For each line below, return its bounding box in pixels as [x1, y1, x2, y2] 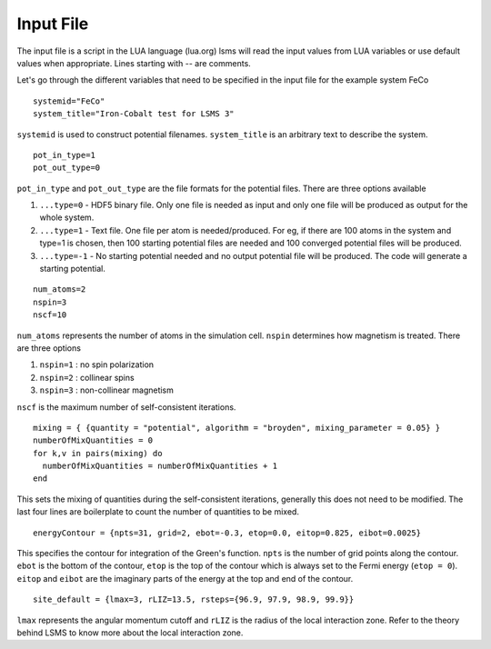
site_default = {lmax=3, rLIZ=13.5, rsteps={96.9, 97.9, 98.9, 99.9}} [33, 594, 355, 604]
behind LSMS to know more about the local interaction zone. [16, 627, 244, 638]
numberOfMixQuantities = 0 [33, 435, 154, 445]
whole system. [39, 212, 95, 223]
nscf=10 [33, 310, 67, 320]
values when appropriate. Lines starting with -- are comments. [16, 57, 252, 68]
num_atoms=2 [33, 285, 86, 295]
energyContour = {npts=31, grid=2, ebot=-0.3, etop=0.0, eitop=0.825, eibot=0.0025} [33, 527, 422, 538]
